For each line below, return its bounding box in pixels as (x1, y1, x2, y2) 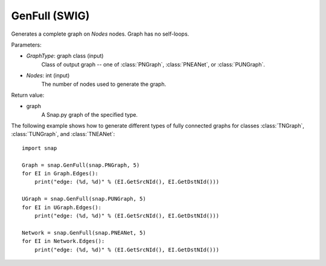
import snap (22, 144, 57, 151)
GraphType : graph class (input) (26, 52, 104, 60)
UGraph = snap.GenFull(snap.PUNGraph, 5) (22, 195, 146, 203)
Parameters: (11, 41, 42, 48)
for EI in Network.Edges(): (22, 238, 105, 245)
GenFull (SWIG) (11, 9, 90, 22)
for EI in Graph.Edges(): (22, 170, 99, 177)
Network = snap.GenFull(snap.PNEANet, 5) (22, 229, 146, 236)
